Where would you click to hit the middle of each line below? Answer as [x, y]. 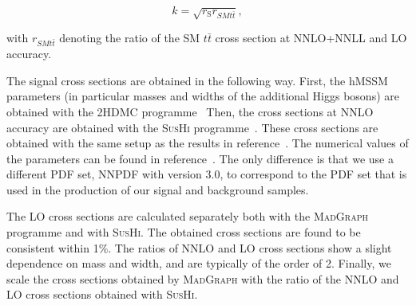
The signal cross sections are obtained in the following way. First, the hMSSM [197, 80]
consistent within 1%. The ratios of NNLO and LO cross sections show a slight [199, 247]
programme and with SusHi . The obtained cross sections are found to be [184, 232]
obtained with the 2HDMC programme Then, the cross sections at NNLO [190, 111]
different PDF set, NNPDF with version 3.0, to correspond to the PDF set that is [207, 174]
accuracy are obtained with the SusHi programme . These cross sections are [192, 127]
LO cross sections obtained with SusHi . [102, 294]
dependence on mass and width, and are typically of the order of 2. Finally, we [199, 263]
